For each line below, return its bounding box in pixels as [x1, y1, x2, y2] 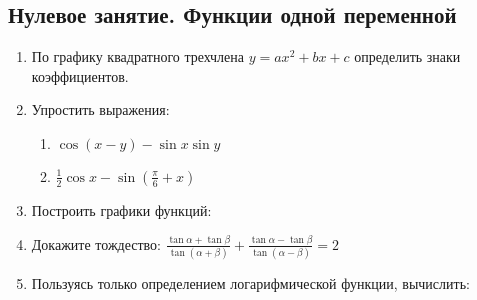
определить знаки [354, 46, 461, 67]
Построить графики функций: [31, 199, 212, 220]
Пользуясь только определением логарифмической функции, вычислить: [31, 272, 470, 293]
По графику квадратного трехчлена [31, 46, 245, 67]
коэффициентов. [31, 65, 129, 86]
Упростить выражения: [31, 99, 170, 120]
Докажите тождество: [31, 233, 161, 254]
